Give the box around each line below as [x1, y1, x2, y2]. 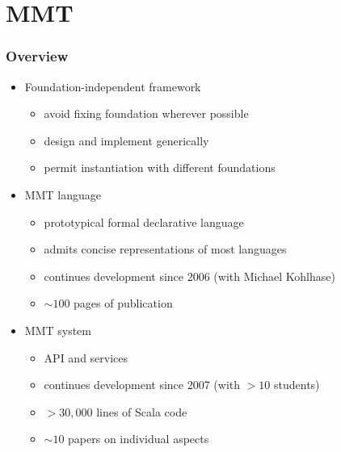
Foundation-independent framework [24, 77, 201, 94]
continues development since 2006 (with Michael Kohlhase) [44, 267, 335, 284]
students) [273, 376, 320, 393]
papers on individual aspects [68, 430, 209, 447]
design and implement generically [44, 132, 209, 149]
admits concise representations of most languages [44, 241, 287, 257]
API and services [44, 349, 128, 366]
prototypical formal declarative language [44, 213, 244, 230]
